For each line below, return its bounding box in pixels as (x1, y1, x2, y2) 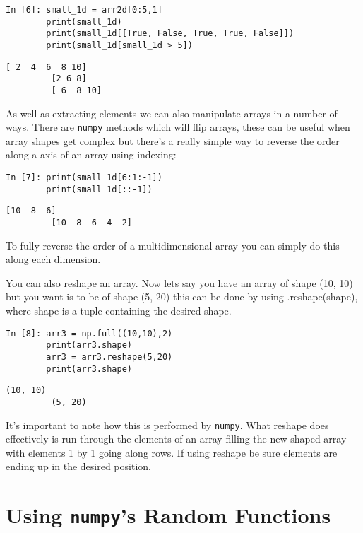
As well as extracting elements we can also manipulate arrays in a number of (6, 105, 338, 120)
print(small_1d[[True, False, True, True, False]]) (46, 28, 294, 39)
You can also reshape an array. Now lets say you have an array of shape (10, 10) (6, 275, 353, 290)
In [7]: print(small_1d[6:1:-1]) (6, 172, 162, 183)
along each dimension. (6, 252, 101, 266)
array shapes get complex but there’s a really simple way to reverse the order (6, 133, 340, 148)
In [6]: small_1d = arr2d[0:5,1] (6, 5, 162, 15)
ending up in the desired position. (6, 459, 151, 474)
